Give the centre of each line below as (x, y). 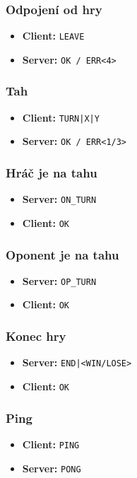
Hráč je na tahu (52, 172)
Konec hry (36, 336)
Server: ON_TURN (59, 199)
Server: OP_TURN (59, 280)
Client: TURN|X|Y (61, 117)
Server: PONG (52, 468)
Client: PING (51, 444)
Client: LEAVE (53, 36)
